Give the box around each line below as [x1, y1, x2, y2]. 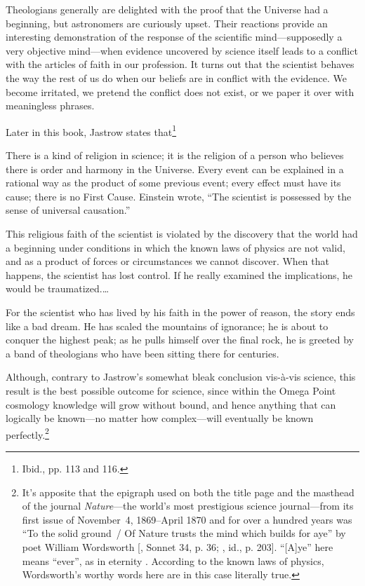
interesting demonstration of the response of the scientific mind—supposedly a [6, 29, 343, 44]
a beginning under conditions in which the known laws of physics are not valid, [6, 240, 345, 254]
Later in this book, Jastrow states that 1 [6, 122, 177, 139]
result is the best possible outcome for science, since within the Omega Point [6, 383, 336, 397]
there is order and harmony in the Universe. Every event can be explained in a [6, 161, 344, 176]
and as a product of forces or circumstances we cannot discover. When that [6, 254, 329, 268]
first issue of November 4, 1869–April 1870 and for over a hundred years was [22, 512, 352, 526]
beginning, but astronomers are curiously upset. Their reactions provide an [6, 15, 328, 30]
